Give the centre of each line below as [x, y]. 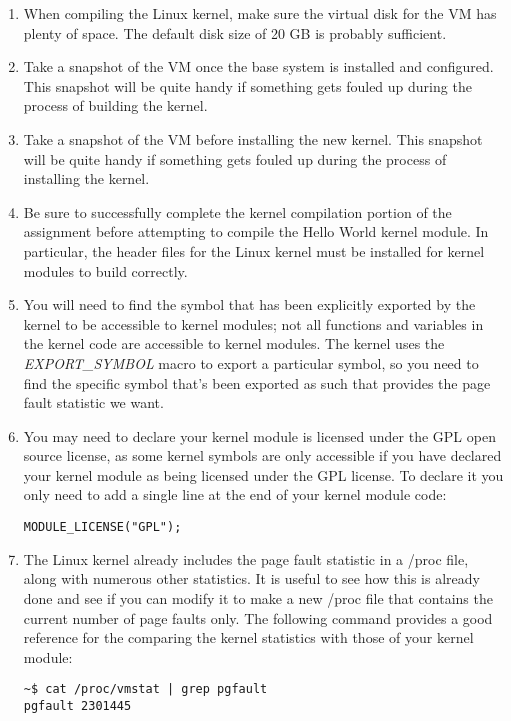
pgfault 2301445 [77, 705]
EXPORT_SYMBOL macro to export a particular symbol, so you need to [251, 362]
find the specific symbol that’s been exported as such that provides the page [257, 382]
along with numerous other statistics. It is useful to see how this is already [251, 578]
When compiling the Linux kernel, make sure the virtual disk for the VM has [260, 13]
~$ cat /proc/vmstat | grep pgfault [145, 689]
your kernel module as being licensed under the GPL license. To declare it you [263, 474]
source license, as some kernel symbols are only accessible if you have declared [262, 455]
